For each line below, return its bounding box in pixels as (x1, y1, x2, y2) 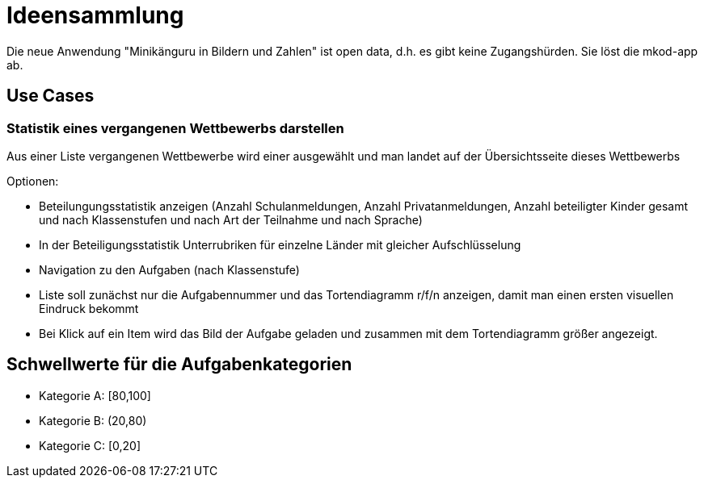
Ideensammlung (6, 2, 184, 29)
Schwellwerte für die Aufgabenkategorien (6, 354, 352, 375)
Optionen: (6, 173, 59, 188)
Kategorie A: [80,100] (39, 388, 151, 403)
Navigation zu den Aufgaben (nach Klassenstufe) (39, 262, 300, 277)
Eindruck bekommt (39, 301, 139, 315)
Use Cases (6, 86, 95, 106)
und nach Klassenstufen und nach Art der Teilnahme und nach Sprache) (39, 212, 423, 227)
